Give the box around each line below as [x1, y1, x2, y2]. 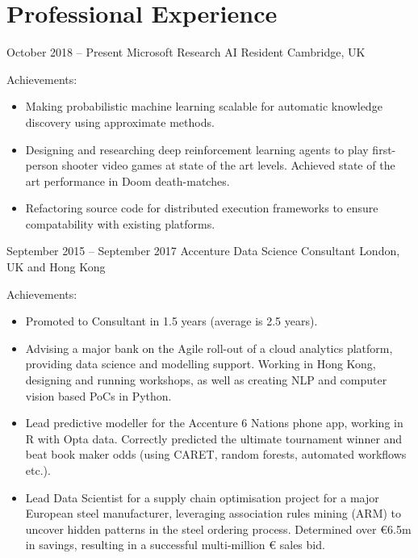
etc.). [25, 462, 51, 478]
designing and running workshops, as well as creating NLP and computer [25, 371, 387, 388]
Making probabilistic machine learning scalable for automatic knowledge [25, 98, 382, 115]
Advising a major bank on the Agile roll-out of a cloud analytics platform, [25, 339, 393, 356]
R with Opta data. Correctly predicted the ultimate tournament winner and [25, 430, 403, 447]
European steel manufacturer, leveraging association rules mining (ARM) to [25, 505, 402, 522]
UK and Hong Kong [6, 258, 106, 275]
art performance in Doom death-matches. [25, 172, 230, 189]
